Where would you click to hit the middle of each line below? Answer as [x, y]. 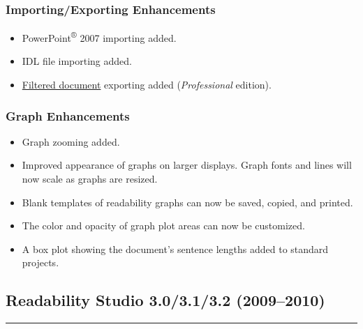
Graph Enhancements [68, 115]
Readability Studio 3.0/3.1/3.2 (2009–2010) [165, 300]
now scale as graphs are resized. [90, 179]
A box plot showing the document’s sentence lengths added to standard [175, 248]
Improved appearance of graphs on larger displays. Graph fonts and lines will [187, 165]
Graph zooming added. [71, 141]
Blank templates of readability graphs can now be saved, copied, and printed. [187, 202]
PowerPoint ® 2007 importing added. [99, 37]
